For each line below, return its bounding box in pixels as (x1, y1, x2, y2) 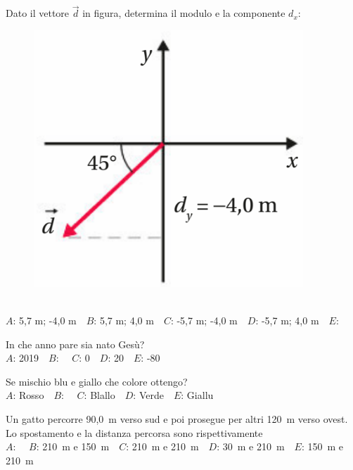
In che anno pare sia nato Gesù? (6, 336, 145, 351)
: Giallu (181, 388, 214, 402)
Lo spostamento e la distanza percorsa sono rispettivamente (6, 425, 263, 440)
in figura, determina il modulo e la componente (82, 6, 285, 20)
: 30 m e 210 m (217, 439, 285, 454)
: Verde (133, 388, 164, 402)
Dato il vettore (6, 6, 70, 20)
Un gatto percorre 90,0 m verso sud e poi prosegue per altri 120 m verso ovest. (6, 411, 348, 426)
